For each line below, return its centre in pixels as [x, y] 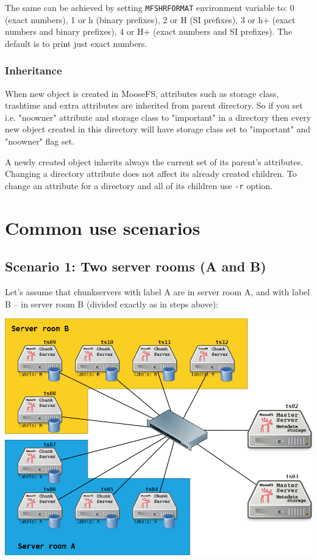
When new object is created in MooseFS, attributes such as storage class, [142, 93]
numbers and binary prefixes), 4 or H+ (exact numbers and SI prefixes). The [149, 31]
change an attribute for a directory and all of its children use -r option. [139, 185]
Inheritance [34, 70]
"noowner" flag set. [40, 141]
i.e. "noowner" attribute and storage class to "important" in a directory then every [158, 117]
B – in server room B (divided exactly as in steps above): [112, 303]
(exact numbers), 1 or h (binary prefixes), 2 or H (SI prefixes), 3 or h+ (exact [150, 19]
